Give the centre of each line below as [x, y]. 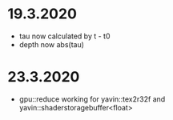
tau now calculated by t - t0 [64, 36]
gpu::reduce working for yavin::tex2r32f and [92, 99]
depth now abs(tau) [52, 44]
